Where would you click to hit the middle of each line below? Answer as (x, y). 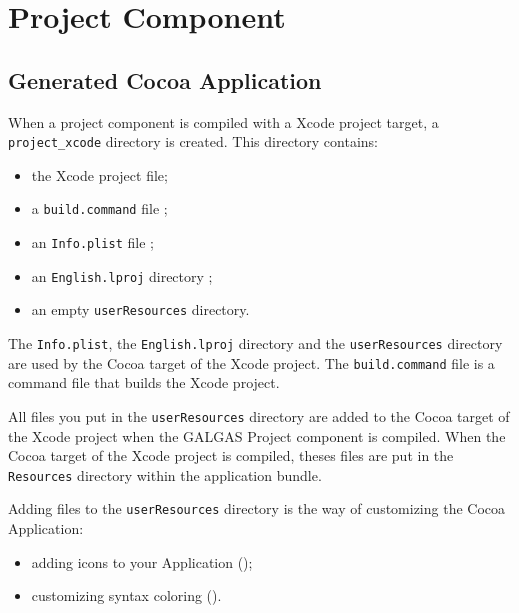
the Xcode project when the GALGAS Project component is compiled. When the (257, 435)
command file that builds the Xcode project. (144, 382)
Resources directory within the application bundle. (165, 474)
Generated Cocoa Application (165, 79)
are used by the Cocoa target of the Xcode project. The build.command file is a (251, 362)
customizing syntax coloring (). (126, 595)
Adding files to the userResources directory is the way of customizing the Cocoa (257, 508)
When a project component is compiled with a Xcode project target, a (223, 121)
